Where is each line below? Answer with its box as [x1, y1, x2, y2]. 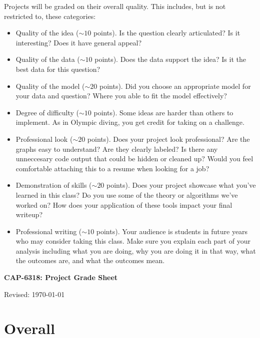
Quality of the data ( [15, 54, 80, 64]
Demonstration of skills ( [15, 180, 92, 190]
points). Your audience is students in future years [96, 226, 248, 236]
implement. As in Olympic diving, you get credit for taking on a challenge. [15, 117, 244, 127]
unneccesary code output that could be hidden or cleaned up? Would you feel [15, 153, 253, 164]
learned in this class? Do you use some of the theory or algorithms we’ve [15, 189, 238, 200]
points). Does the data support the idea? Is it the [94, 54, 246, 64]
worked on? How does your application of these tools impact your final [15, 199, 232, 210]
